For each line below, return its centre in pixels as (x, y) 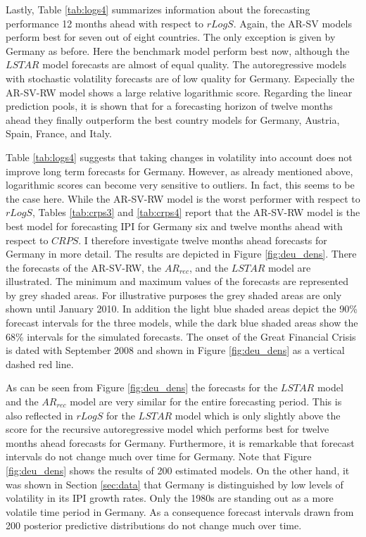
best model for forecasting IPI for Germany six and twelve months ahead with (174, 226)
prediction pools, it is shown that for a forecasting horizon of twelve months (169, 106)
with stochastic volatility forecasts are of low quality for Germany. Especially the (180, 78)
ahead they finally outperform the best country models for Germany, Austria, (173, 119)
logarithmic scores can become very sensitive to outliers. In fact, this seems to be (180, 185)
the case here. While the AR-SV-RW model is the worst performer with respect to (183, 198)
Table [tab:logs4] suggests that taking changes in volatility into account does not (179, 157)
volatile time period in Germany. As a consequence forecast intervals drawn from (180, 511)
